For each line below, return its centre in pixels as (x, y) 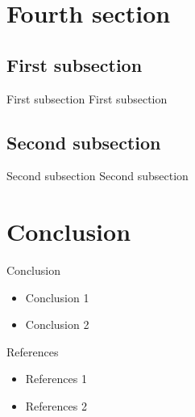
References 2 (56, 406)
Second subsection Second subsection (97, 176)
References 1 (56, 379)
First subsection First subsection (87, 98)
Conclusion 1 (57, 297)
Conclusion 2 (57, 324)
